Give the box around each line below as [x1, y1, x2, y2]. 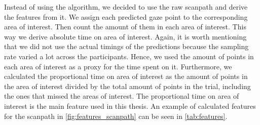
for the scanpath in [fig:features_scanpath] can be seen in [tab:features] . [4, 110, 228, 121]
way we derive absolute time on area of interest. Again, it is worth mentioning [4, 31, 247, 41]
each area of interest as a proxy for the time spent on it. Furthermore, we [4, 61, 232, 71]
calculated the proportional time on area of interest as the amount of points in [4, 71, 248, 81]
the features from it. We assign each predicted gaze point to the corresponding [4, 11, 248, 22]
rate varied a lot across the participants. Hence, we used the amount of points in [4, 51, 254, 61]
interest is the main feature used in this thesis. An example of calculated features [4, 100, 256, 111]
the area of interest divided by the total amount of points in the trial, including [4, 80, 251, 91]
